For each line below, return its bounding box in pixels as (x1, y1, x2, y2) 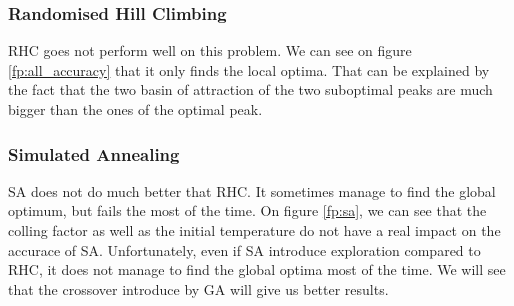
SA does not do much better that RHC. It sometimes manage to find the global (8, 180, 496, 201)
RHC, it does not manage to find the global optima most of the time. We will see (8, 259, 506, 280)
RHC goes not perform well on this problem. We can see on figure (8, 40, 412, 61)
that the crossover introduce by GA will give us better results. (8, 278, 389, 299)
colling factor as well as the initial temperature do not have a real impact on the (8, 220, 501, 240)
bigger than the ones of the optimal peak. (8, 99, 263, 119)
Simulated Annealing (8, 141, 180, 166)
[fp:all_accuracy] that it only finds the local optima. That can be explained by (8, 59, 490, 80)
